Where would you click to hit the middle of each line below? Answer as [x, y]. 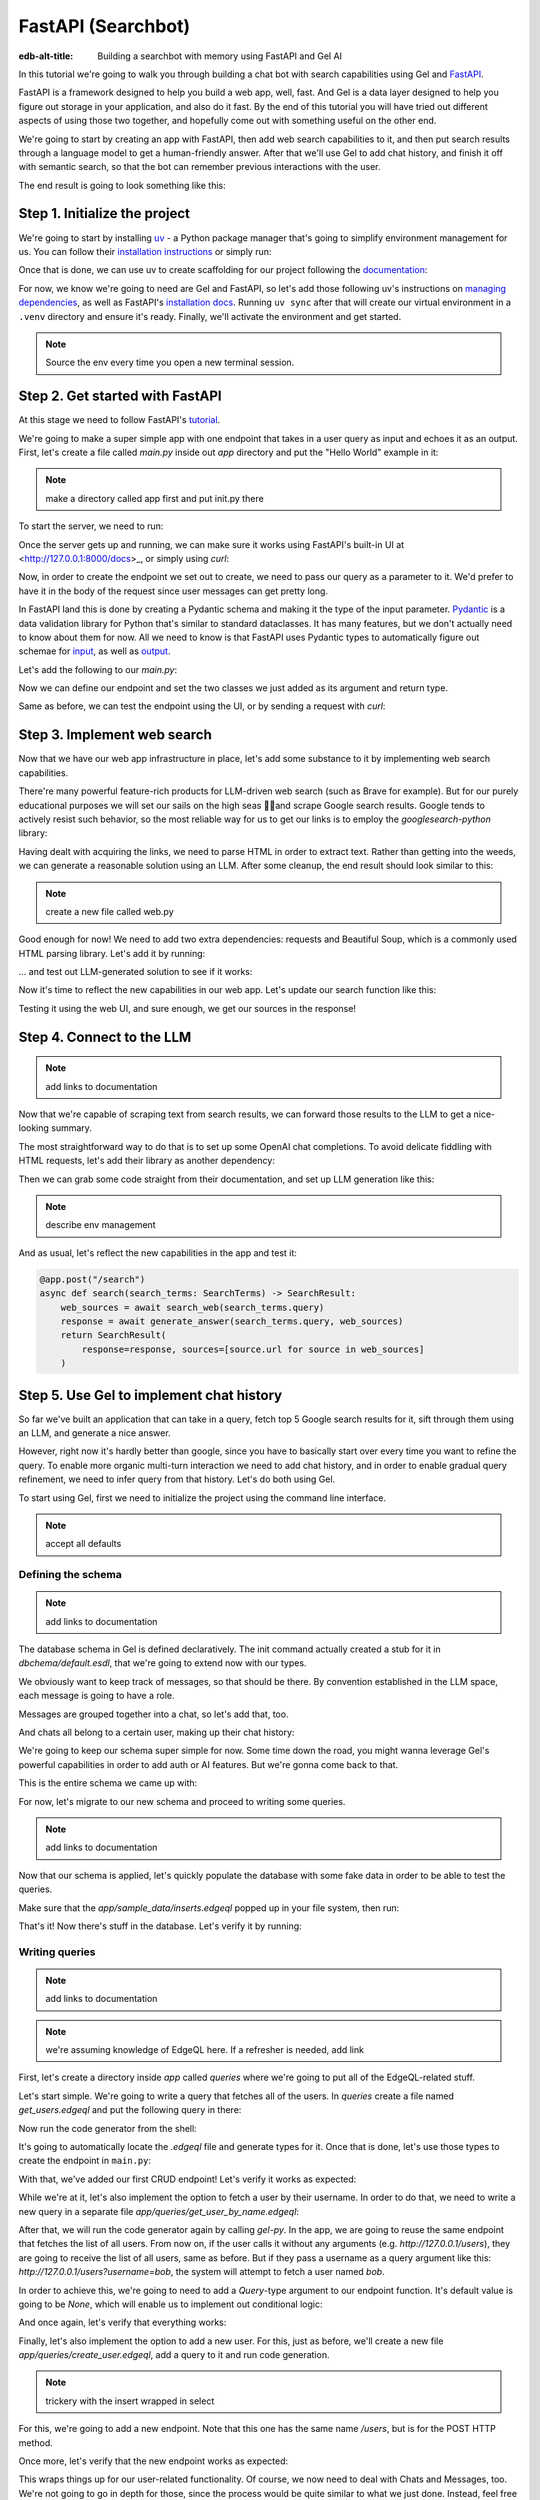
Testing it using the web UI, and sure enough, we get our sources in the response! [187, 1008]
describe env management [100, 1225]
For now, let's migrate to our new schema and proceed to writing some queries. [182, 1801]
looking [34, 1128]
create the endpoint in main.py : [85, 2161]
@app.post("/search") [92, 1279]
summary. [71, 1128]
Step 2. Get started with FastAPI [120, 396]
